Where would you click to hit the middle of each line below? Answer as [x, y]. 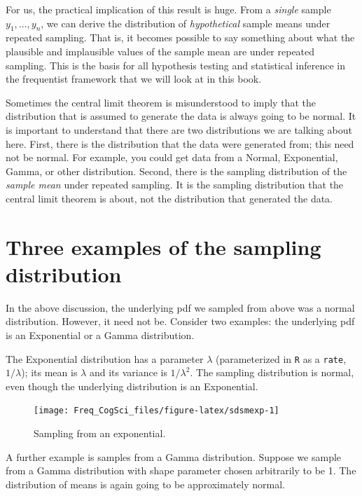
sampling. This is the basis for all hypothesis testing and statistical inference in [176, 65]
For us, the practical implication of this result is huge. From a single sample [168, 9]
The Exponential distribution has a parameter [105, 358]
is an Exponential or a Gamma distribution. [100, 335]
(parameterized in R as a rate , [281, 358]
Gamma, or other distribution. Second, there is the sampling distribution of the [176, 171]
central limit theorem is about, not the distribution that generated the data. [169, 198]
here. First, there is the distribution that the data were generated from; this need [180, 143]
